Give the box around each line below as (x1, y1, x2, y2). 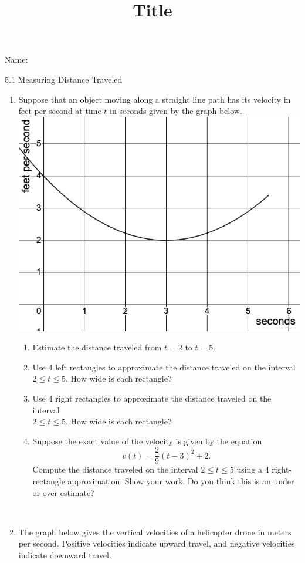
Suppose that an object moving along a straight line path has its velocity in (18, 93, 291, 105)
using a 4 (236, 463, 269, 476)
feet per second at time (18, 104, 101, 117)
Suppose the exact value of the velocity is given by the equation (32, 434, 262, 447)
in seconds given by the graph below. (110, 104, 242, 117)
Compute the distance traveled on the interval (32, 463, 198, 476)
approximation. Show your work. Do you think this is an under (67, 475, 294, 487)
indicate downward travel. (18, 548, 111, 561)
